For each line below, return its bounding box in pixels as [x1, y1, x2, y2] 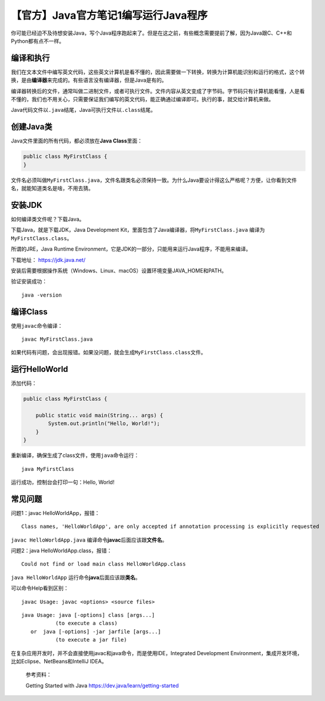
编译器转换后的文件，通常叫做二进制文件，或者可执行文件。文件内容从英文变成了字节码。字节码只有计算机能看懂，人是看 [11, 87, 305, 94]
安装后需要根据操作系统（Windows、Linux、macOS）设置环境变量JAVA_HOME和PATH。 [11, 267, 227, 274]
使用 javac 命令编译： [11, 322, 63, 329]
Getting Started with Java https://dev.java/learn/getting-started [25, 682, 179, 689]
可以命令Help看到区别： [11, 584, 69, 592]
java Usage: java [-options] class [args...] [21, 612, 155, 619]
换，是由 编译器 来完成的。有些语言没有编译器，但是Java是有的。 [11, 77, 167, 84]
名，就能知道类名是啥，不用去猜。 [11, 185, 94, 192]
